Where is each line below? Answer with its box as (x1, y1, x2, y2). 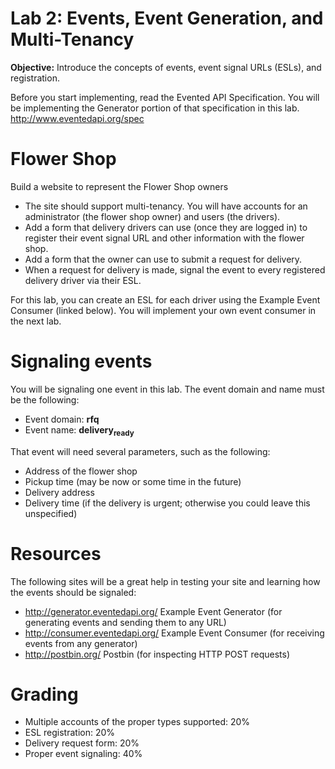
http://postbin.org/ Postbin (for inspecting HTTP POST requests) (24, 648, 291, 660)
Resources (10, 542, 102, 565)
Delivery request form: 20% (24, 737, 140, 749)
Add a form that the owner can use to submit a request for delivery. (24, 253, 303, 265)
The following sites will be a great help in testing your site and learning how (10, 575, 321, 587)
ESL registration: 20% (24, 727, 116, 739)
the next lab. (10, 315, 62, 327)
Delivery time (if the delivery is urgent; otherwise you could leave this (24, 497, 311, 509)
